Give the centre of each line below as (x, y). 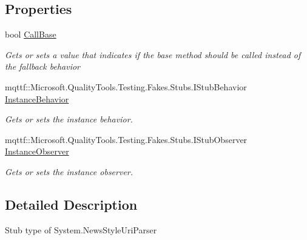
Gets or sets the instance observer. (69, 171)
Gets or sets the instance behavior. (69, 119)
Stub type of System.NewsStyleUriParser (81, 229)
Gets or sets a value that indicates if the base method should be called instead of (153, 54)
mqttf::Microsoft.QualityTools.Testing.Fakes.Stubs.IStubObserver (126, 139)
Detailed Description (71, 204)
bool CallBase (31, 34)
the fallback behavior (42, 66)
